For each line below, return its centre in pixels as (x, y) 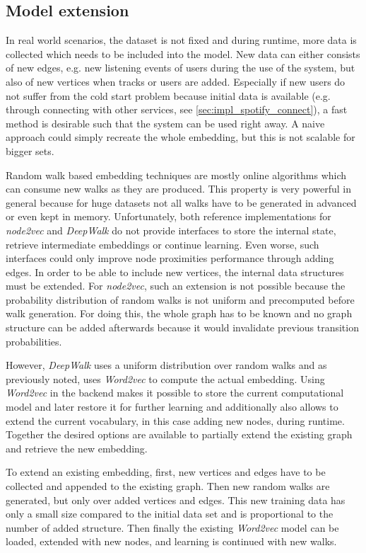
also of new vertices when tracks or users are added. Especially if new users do (176, 81)
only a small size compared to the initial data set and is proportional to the (170, 514)
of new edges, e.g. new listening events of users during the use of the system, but (181, 68)
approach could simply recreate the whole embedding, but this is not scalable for (181, 137)
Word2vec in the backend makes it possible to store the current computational (175, 393)
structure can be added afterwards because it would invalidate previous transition (182, 327)
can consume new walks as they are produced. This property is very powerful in (179, 189)
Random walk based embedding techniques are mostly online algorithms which (176, 175)
